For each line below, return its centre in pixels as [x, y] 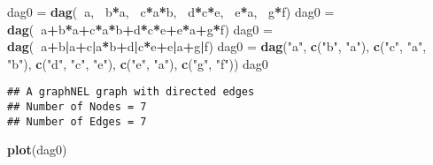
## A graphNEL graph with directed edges [131, 92]
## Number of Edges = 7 [77, 121]
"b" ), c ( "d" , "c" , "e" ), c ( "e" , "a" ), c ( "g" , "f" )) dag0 [138, 63]
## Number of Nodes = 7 [77, 107]
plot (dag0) [37, 150]
